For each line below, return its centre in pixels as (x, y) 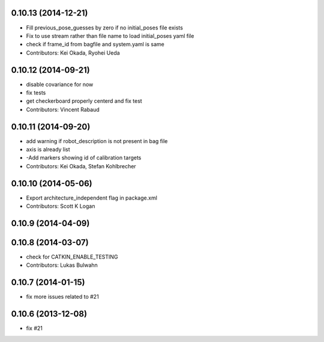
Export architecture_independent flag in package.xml (91, 198)
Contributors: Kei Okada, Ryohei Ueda (73, 53)
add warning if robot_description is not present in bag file (97, 141)
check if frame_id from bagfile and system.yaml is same (95, 44)
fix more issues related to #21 (62, 297)
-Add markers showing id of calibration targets (84, 158)
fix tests (36, 93)
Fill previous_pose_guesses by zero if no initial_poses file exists (104, 28)
